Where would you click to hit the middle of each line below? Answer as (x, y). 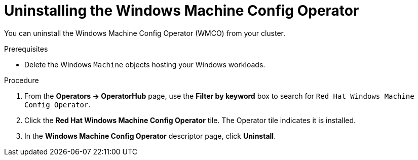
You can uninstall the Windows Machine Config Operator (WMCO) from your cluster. (145, 33)
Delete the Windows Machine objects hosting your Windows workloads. (145, 64)
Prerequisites (26, 49)
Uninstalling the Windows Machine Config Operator (182, 11)
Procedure (22, 80)
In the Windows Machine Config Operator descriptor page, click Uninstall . (150, 136)
